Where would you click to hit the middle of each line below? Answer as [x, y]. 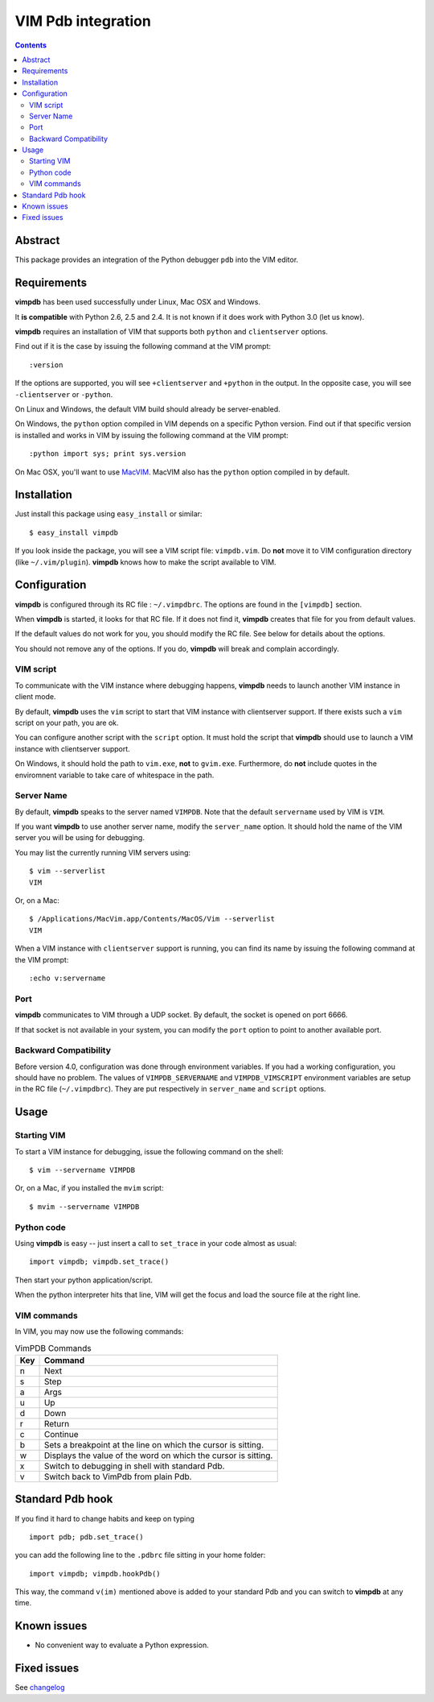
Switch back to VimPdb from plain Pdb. [118, 1476]
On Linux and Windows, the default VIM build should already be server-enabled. [147, 409]
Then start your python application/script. [84, 1280]
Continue [61, 1434]
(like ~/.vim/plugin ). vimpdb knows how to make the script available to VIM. [145, 562]
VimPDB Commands [53, 1348]
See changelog [40, 1688]
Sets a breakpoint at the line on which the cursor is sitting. [154, 1444]
